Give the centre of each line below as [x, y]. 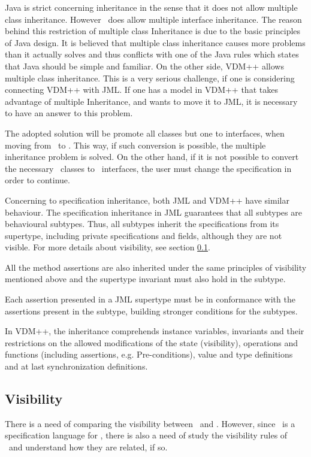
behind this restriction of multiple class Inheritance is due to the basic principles [153, 31]
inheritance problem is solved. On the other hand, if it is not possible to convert [152, 157]
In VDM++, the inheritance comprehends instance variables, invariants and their [155, 331]
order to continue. [37, 180]
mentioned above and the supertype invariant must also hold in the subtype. [145, 279]
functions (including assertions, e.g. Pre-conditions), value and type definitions [149, 354]
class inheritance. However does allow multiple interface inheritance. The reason [153, 19]
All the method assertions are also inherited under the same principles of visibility [156, 267]
